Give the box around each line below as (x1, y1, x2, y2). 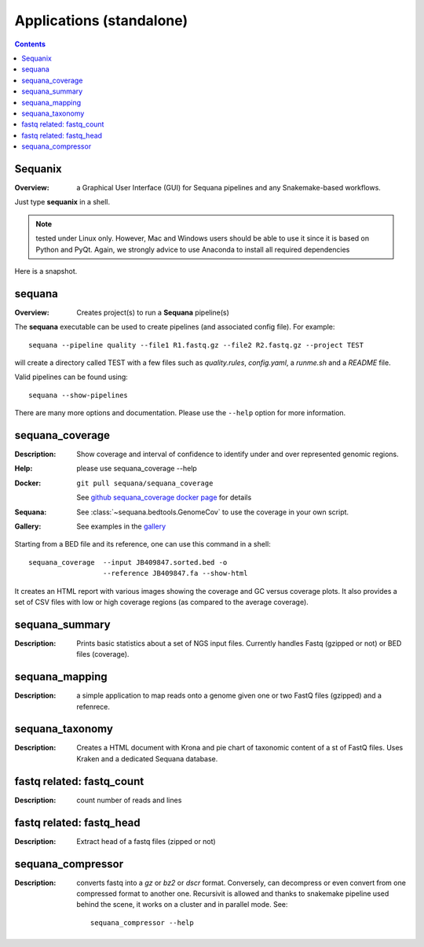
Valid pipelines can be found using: (14, 372, 129, 381)
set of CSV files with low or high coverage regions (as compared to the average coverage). (14, 597, 309, 606)
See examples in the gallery (76, 521, 166, 531)
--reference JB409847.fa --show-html (102, 569, 248, 578)
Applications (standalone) (14, 12, 188, 29)
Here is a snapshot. (14, 266, 78, 275)
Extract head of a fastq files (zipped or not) (76, 836, 216, 846)
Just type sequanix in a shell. (14, 197, 111, 207)
